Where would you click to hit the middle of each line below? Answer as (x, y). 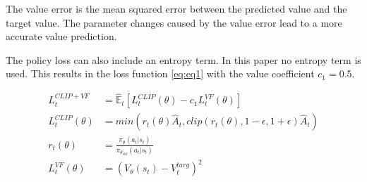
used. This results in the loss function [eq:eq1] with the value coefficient (160, 73)
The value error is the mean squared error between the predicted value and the (176, 8)
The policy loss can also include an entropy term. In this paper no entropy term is (183, 59)
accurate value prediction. (61, 36)
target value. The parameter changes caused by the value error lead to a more (174, 22)
